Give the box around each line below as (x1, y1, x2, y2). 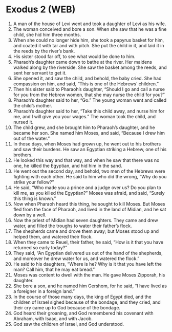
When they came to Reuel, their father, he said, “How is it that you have (13, 239, 163, 245)
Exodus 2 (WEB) (6, 4, 76, 15)
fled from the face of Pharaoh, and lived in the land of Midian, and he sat (13, 206, 166, 212)
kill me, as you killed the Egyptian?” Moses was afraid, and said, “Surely (13, 190, 165, 196)
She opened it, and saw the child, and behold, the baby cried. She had (13, 75, 162, 81)
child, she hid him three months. (13, 31, 81, 38)
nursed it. (13, 119, 34, 125)
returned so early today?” (13, 244, 68, 250)
